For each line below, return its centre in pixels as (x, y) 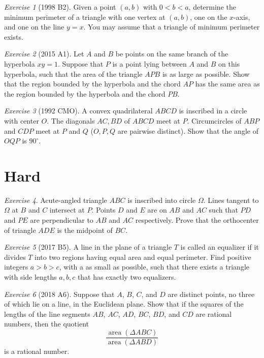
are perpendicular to (62, 220)
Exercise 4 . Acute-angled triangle (56, 200)
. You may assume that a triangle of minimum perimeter (172, 27)
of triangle (20, 230)
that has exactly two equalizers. (127, 277)
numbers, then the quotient (46, 324)
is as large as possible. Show (206, 73)
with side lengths (30, 277)
